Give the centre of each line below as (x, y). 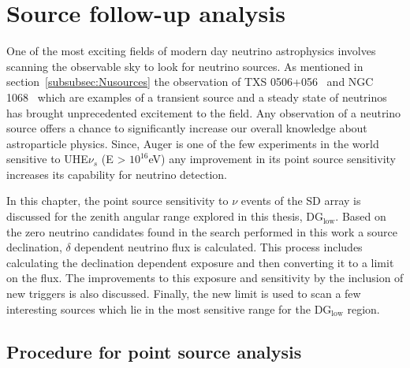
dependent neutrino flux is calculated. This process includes (218, 247)
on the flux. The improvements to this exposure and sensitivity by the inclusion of (205, 278)
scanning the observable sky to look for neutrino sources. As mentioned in (185, 66)
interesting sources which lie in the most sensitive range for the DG (169, 309)
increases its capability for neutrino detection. (117, 174)
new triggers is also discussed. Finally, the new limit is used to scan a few (184, 294)
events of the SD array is (301, 201)
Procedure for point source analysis (154, 351)
